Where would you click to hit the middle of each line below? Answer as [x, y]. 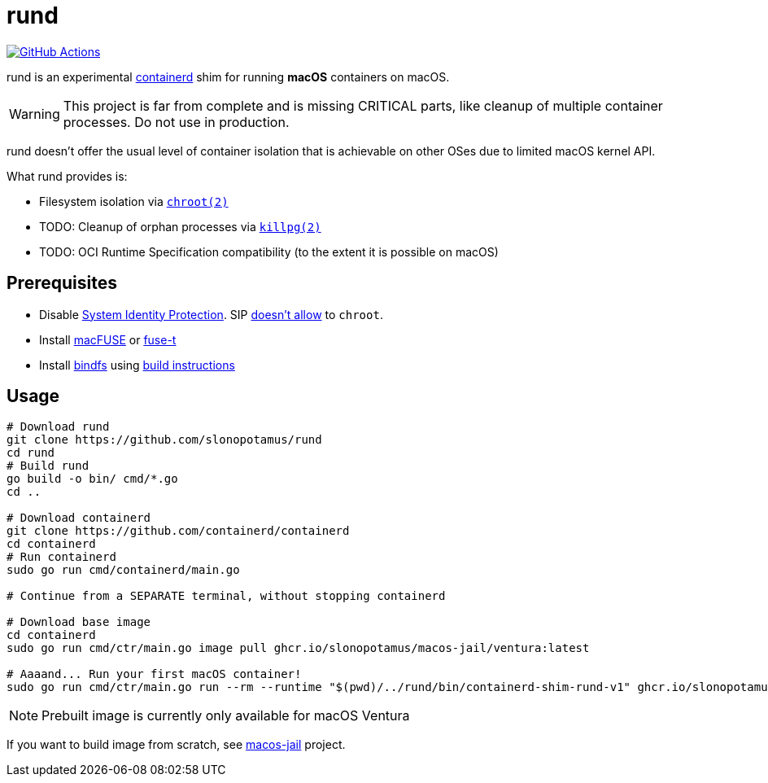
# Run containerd [61, 557]
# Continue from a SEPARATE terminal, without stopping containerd [226, 596]
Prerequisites [62, 283]
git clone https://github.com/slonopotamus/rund [164, 440]
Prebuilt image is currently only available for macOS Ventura [226, 716]
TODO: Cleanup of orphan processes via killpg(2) [180, 226]
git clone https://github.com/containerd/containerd [178, 531]
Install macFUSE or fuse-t [108, 339]
